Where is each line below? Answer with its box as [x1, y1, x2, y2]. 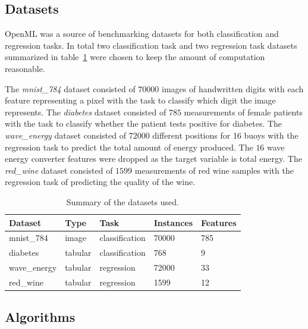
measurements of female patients [184, 105, 303, 118]
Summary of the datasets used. [66, 195, 179, 208]
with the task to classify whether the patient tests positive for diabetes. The [5, 117, 282, 130]
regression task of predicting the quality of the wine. [5, 176, 196, 188]
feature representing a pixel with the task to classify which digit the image [5, 94, 276, 106]
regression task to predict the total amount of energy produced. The [5, 140, 253, 153]
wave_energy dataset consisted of [5, 129, 126, 141]
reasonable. [5, 62, 45, 74]
